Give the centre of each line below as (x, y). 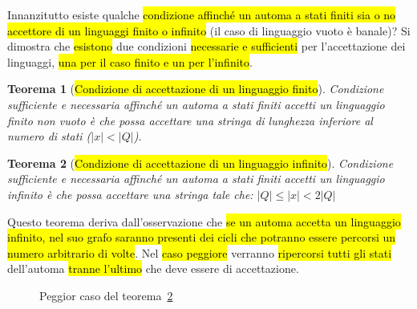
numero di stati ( (49, 136)
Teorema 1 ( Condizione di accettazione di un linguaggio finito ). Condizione (196, 89)
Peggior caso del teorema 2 (106, 295)
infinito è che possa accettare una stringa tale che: (130, 194)
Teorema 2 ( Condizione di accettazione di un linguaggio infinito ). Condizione (200, 163)
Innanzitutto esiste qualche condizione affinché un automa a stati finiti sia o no (202, 14)
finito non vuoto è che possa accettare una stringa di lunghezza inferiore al (190, 120)
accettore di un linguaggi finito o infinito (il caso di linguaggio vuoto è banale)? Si (209, 30)
